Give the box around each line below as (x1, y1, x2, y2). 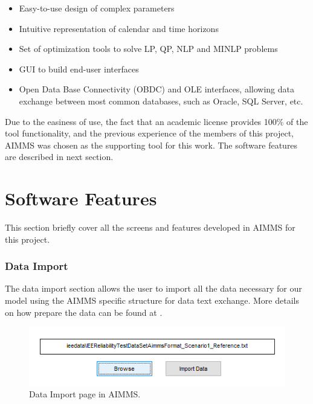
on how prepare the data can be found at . (5, 306, 163, 318)
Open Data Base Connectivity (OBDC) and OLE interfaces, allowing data (19, 83, 294, 95)
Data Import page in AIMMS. (29, 388, 141, 400)
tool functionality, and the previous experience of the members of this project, (5, 127, 294, 139)
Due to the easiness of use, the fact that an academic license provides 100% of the (5, 115, 308, 127)
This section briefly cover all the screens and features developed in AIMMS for (5, 221, 295, 234)
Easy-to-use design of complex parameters (19, 2, 175, 14)
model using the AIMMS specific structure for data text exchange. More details (5, 294, 299, 307)
